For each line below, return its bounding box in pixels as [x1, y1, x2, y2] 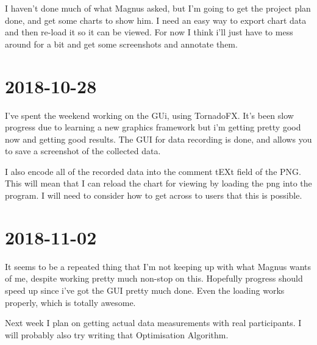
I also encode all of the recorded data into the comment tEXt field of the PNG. [5, 165, 301, 177]
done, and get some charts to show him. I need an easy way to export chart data [5, 13, 307, 26]
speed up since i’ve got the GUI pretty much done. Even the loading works [5, 283, 285, 296]
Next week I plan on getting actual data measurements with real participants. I [5, 316, 302, 329]
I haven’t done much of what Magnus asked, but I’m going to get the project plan [5, 2, 311, 14]
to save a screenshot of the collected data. [5, 144, 161, 157]
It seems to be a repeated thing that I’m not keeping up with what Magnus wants [5, 260, 311, 272]
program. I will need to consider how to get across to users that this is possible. [5, 189, 302, 202]
